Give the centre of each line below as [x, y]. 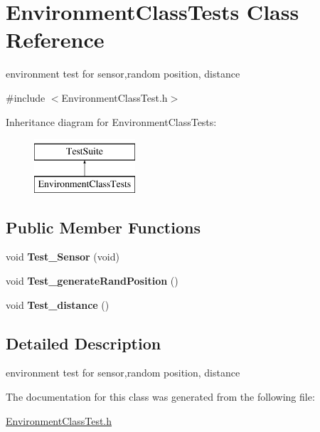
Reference [55, 39]
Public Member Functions [103, 227]
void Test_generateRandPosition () [92, 281]
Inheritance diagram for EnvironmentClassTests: [111, 121]
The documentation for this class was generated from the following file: [160, 397]
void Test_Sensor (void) [63, 257]
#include [26, 97]
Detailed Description [84, 343]
